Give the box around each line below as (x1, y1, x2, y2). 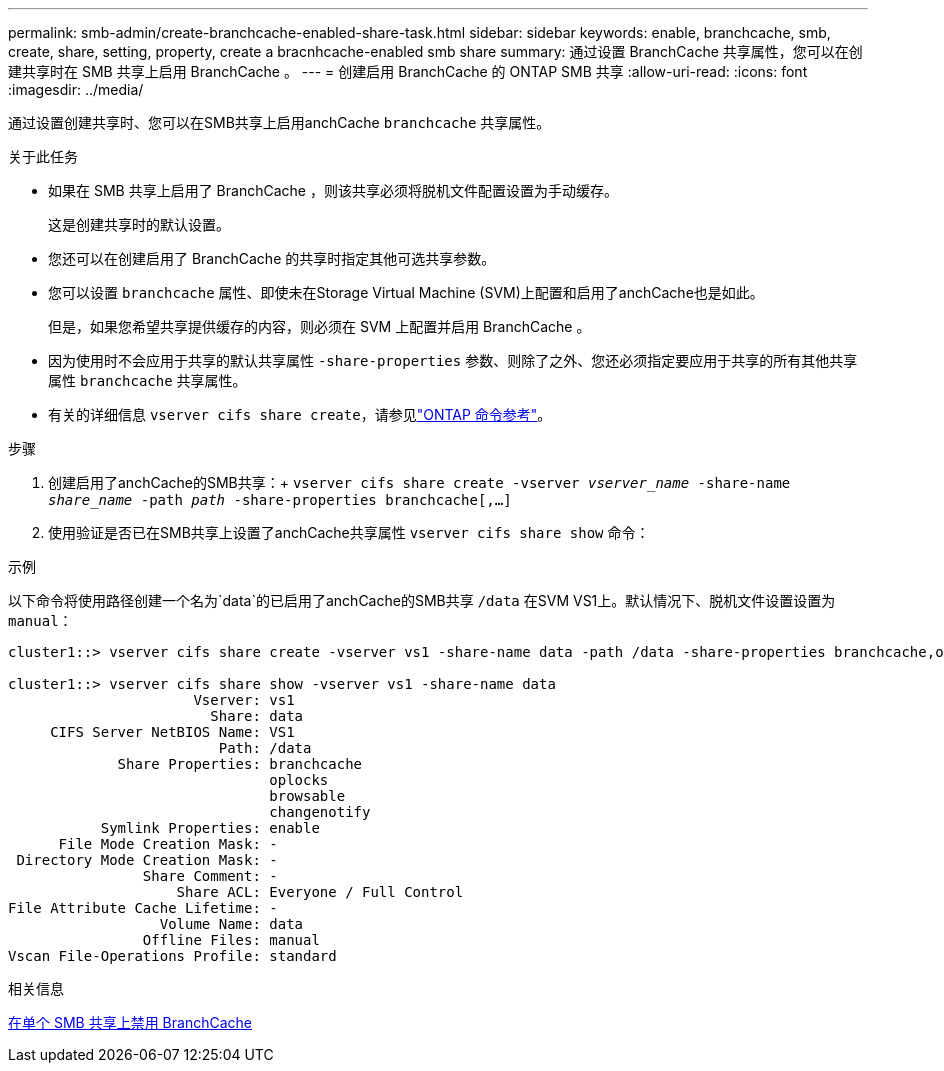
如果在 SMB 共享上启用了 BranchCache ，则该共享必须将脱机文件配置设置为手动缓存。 (48, 182, 618, 199)
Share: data (210, 708, 304, 724)
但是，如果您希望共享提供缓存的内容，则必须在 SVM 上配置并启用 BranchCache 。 (48, 318, 591, 335)
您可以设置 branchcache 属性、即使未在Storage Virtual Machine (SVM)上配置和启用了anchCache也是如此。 (48, 284, 764, 301)
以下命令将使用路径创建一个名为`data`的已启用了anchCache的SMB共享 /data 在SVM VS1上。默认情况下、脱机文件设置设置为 (8, 592, 836, 609)
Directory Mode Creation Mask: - (16, 852, 278, 868)
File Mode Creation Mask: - (58, 836, 278, 852)
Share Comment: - (142, 868, 278, 884)
